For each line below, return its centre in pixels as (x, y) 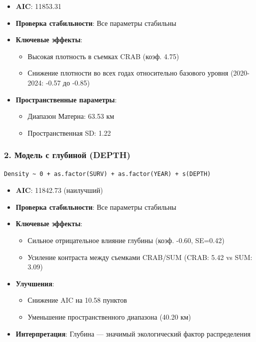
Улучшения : (35, 283)
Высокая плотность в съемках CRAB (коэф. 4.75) (103, 56)
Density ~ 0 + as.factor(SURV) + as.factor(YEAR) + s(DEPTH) (108, 174)
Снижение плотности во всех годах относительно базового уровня (128, 73)
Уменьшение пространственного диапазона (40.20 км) (109, 316)
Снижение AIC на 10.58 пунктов (77, 300)
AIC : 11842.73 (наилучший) (59, 190)
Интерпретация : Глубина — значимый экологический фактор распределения (133, 333)
